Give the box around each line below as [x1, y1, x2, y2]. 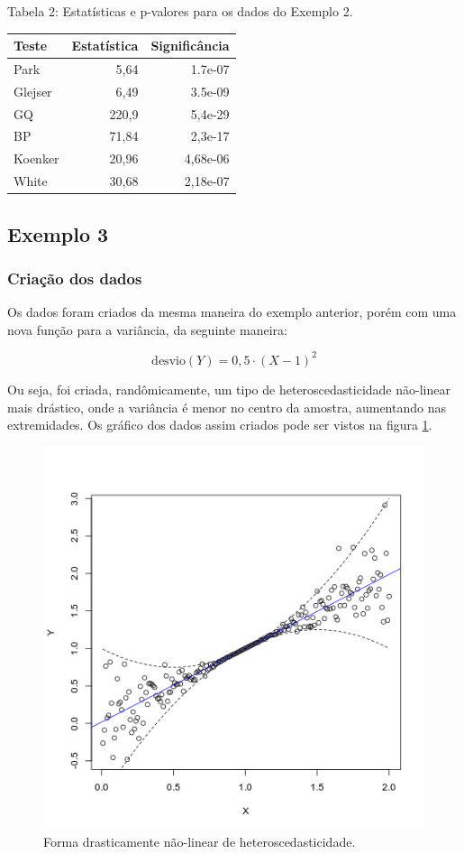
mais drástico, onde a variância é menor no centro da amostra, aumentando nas [7, 397, 446, 416]
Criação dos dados [7, 266, 142, 289]
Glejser [14, 81, 52, 100]
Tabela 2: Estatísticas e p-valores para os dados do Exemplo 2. [7, 2, 353, 20]
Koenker [14, 149, 59, 168]
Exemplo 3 [7, 219, 109, 247]
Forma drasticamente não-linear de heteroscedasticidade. [43, 832, 356, 851]
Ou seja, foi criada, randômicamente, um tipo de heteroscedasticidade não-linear [7, 379, 450, 398]
